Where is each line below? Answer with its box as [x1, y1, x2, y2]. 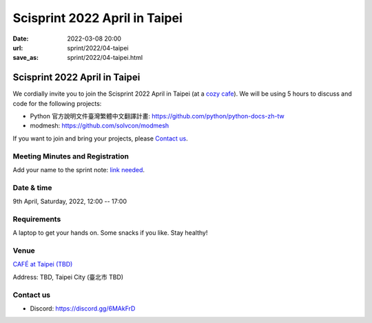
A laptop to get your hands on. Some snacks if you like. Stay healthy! [12, 229, 208, 237]
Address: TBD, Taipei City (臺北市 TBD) [12, 273, 124, 281]
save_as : [12, 54, 39, 62]
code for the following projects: [12, 99, 102, 107]
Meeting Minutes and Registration [12, 152, 129, 161]
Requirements [12, 214, 61, 224]
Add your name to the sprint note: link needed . [12, 165, 145, 174]
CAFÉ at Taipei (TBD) [12, 260, 73, 269]
